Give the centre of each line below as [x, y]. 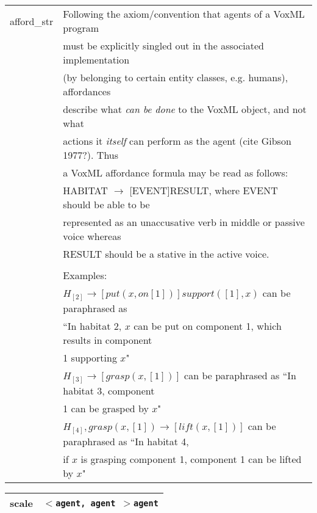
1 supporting [90, 358]
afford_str [32, 21]
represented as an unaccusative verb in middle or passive [184, 222]
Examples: [85, 275]
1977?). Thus [91, 155]
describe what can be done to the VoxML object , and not [185, 109]
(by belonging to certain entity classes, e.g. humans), [176, 77]
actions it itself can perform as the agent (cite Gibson [177, 141]
